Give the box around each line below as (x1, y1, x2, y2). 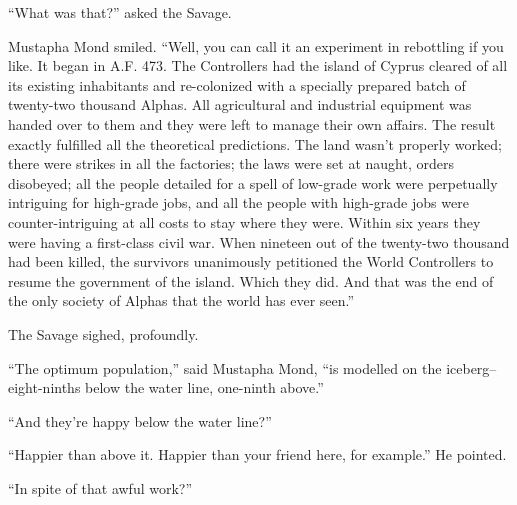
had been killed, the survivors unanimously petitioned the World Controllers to (8, 251, 494, 272)
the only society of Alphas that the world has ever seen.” (8, 290, 355, 311)
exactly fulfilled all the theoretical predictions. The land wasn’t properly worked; (8, 133, 502, 154)
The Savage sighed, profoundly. (8, 323, 199, 344)
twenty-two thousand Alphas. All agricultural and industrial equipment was (8, 94, 472, 115)
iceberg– (446, 357, 497, 378)
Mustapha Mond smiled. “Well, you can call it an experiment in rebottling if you (8, 35, 504, 56)
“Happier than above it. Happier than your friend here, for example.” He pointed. (8, 444, 507, 465)
